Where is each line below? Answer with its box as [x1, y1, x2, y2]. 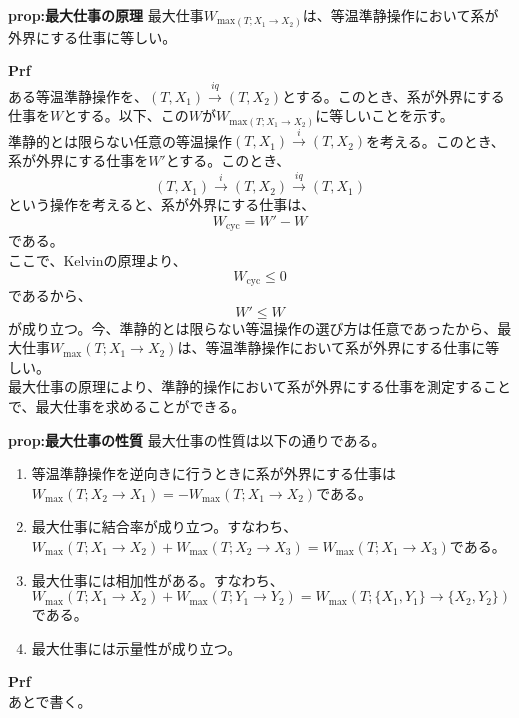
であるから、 [8, 285, 92, 306]
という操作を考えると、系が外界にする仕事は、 [8, 194, 316, 215]
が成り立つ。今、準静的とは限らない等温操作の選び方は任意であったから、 [8, 317, 498, 338]
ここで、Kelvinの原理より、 [8, 250, 187, 271]
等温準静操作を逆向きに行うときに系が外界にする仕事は [31, 463, 396, 484]
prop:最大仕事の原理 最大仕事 [8, 5, 204, 25]
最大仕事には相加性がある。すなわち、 [31, 569, 284, 590]
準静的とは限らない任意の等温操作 [8, 130, 232, 151]
